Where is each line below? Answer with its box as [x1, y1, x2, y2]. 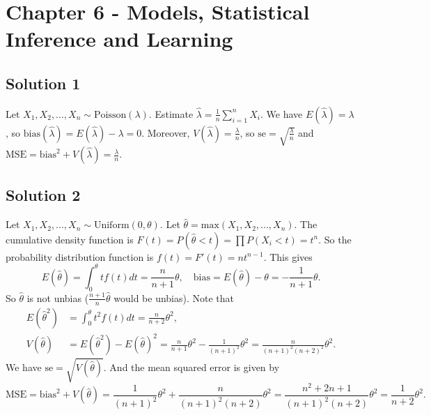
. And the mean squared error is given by [103, 359, 280, 374]
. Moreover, [141, 125, 190, 139]
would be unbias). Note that [113, 290, 234, 305]
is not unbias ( [26, 290, 89, 305]
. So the [318, 232, 352, 246]
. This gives [263, 249, 313, 264]
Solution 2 [6, 184, 81, 206]
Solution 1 [6, 72, 81, 93]
